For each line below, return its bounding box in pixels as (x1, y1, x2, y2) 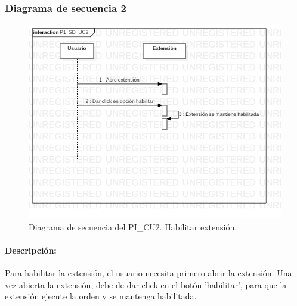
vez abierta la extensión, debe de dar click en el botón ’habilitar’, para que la (5, 278, 287, 291)
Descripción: (5, 244, 57, 257)
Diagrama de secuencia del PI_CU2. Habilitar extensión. (29, 220, 237, 233)
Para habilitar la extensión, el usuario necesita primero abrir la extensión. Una (5, 267, 292, 279)
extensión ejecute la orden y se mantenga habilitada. (5, 290, 197, 302)
